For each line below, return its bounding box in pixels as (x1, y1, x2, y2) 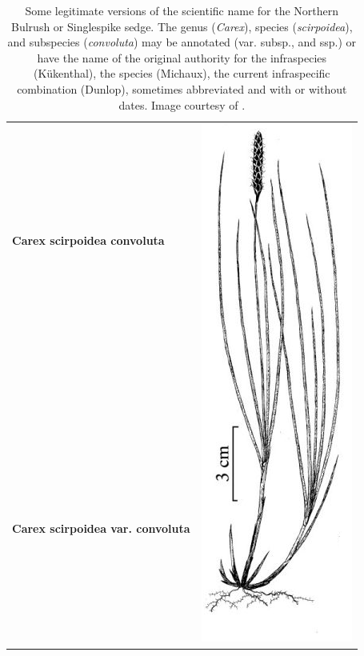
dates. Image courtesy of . (118, 96, 246, 113)
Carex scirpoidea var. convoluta (12, 519, 190, 536)
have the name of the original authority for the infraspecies (37, 49, 327, 66)
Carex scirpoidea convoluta (12, 231, 165, 248)
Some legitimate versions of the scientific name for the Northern (25, 2, 339, 18)
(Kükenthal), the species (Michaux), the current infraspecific (33, 65, 330, 82)
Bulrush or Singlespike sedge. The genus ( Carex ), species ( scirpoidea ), (11, 18, 353, 34)
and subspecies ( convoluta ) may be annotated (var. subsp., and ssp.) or (7, 34, 357, 50)
